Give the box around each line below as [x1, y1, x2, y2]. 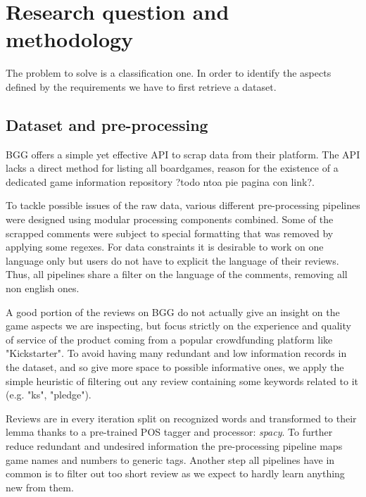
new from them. [6, 479, 74, 494]
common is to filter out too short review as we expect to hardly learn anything [6, 466, 345, 481]
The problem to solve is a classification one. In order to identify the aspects [6, 65, 332, 80]
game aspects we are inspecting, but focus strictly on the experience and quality [6, 318, 351, 333]
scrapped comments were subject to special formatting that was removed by [6, 225, 334, 240]
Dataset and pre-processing [6, 113, 208, 135]
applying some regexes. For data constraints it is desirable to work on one [6, 239, 324, 254]
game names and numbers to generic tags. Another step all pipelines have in [6, 452, 335, 467]
